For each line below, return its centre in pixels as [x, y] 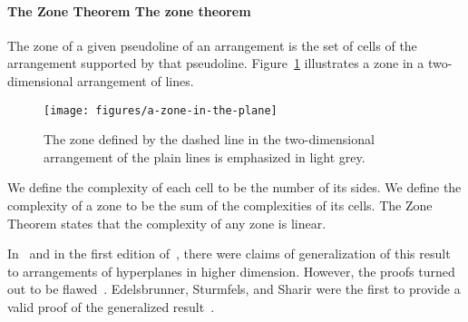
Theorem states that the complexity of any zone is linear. [167, 223]
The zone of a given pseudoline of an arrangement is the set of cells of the [212, 45]
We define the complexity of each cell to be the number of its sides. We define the [234, 187]
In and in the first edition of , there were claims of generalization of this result [229, 254]
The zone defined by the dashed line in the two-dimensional [209, 139]
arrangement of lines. [136, 80]
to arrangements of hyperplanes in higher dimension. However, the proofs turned [231, 271]
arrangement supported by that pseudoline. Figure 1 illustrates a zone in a [216, 63]
